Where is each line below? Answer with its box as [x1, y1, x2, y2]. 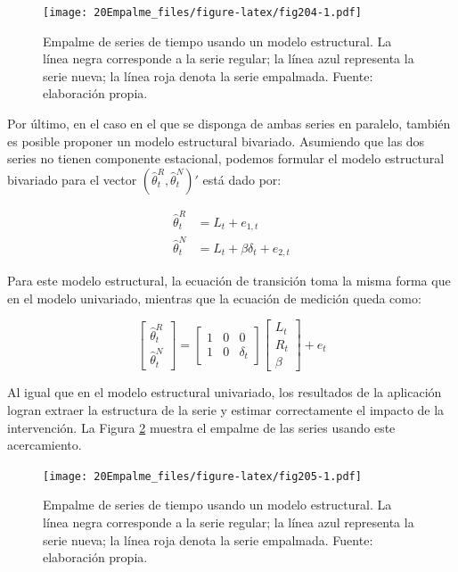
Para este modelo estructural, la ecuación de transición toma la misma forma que [7, 271, 451, 290]
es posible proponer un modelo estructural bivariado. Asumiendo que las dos [7, 131, 425, 150]
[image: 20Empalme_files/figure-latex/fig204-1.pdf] [43, 6, 362, 19]
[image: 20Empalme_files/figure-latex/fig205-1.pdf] [43, 469, 362, 483]
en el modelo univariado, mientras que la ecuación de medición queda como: [7, 288, 421, 307]
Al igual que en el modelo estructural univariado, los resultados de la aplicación [7, 383, 442, 402]
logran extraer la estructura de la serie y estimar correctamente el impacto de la [7, 401, 445, 419]
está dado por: [202, 170, 282, 188]
